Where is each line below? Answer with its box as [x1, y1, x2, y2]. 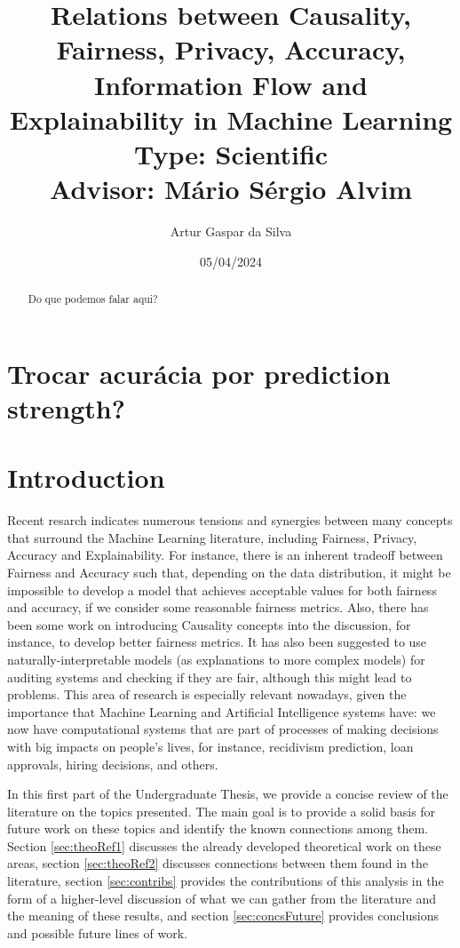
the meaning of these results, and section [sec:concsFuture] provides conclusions [7, 906, 439, 925]
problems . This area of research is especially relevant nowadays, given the [7, 685, 407, 704]
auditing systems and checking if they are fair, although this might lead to [7, 667, 412, 686]
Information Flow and [94, 66, 368, 102]
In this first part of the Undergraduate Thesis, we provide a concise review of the [7, 785, 448, 803]
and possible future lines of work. [7, 923, 187, 942]
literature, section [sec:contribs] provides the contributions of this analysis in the [7, 872, 444, 890]
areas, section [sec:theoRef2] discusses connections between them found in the [7, 854, 429, 872]
